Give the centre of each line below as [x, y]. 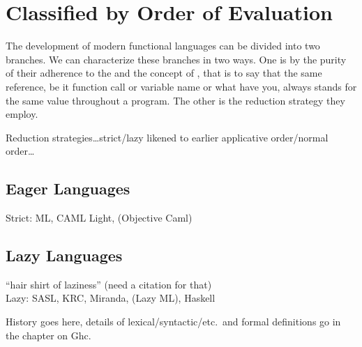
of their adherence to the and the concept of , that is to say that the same [164, 73]
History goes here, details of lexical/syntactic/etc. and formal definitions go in [173, 322]
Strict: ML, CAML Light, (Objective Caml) [99, 218]
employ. [22, 114]
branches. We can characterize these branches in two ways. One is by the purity [176, 59]
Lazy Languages [64, 255]
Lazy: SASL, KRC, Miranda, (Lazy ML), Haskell [111, 298]
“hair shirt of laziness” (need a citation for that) [109, 284]
